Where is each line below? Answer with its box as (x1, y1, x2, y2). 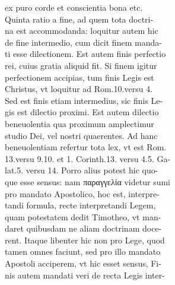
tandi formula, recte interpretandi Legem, (5, 199, 156, 211)
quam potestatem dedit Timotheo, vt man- (5, 210, 161, 223)
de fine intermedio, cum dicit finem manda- (5, 36, 162, 48)
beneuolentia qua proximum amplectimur (5, 117, 154, 129)
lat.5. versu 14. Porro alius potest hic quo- (5, 164, 158, 176)
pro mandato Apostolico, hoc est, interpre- (5, 187, 160, 199)
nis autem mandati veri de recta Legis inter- (5, 268, 165, 281)
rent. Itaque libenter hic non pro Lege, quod (5, 233, 165, 246)
